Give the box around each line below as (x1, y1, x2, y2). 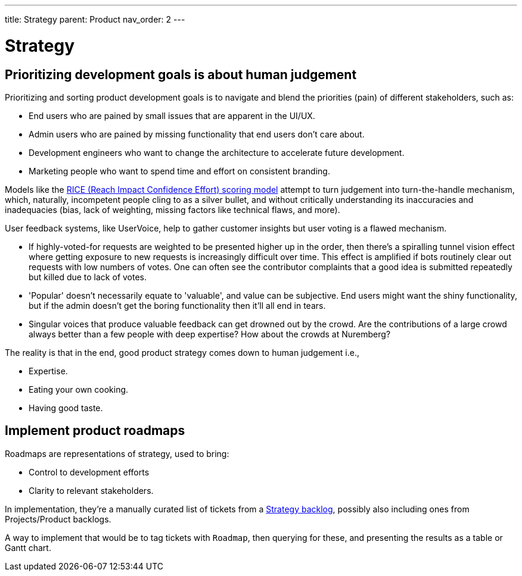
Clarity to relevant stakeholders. (29, 485, 154, 496)
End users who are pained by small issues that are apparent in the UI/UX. (29, 110, 315, 121)
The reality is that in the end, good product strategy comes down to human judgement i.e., (5, 347, 359, 358)
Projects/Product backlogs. (5, 514, 111, 524)
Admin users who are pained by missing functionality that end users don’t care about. (29, 129, 365, 139)
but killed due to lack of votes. (29, 271, 147, 282)
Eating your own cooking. (29, 384, 129, 395)
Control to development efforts (29, 467, 150, 477)
